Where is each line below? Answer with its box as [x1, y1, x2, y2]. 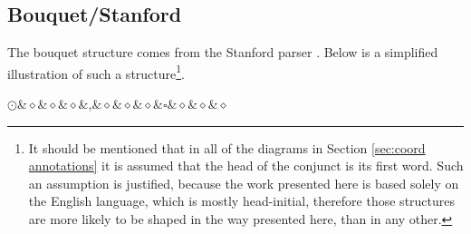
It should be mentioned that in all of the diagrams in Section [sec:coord [28, 138, 426, 157]
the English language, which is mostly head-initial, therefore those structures [28, 191, 456, 210]
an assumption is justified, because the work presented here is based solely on [28, 173, 459, 192]
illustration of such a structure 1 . [7, 61, 186, 83]
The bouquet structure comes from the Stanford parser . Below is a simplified [7, 43, 438, 62]
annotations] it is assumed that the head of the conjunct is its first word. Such [28, 156, 464, 175]
